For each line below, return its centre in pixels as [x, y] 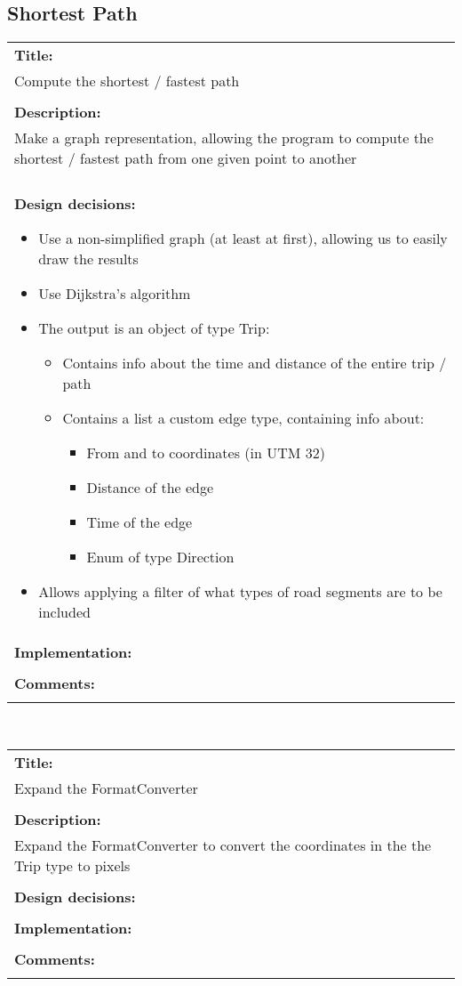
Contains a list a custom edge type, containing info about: [243, 418]
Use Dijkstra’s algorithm [115, 294]
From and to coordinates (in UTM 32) [206, 453]
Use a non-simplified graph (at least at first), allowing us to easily [243, 238]
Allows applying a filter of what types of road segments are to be [240, 592]
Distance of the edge [150, 488]
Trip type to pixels [72, 865]
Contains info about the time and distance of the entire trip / [255, 363]
